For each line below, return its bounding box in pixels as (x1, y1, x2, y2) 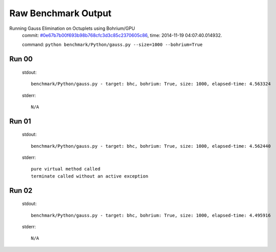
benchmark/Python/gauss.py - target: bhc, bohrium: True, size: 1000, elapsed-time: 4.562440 (31, 143, 271, 149)
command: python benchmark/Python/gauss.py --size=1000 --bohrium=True (22, 41, 203, 48)
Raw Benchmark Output (9, 8, 112, 19)
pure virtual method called (31, 166, 101, 172)
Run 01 (9, 117, 31, 125)
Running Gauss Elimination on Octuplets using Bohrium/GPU (9, 25, 135, 31)
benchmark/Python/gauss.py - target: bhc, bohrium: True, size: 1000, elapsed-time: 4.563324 (31, 81, 271, 87)
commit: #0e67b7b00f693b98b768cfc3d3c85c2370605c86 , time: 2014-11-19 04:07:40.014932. (22, 32, 222, 38)
